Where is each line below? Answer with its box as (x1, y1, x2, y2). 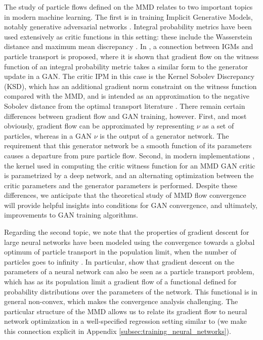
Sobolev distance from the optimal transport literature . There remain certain (4, 100, 245, 111)
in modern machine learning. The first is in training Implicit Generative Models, (4, 11, 253, 22)
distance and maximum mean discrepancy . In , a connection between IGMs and (4, 41, 253, 52)
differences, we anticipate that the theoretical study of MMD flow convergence (4, 190, 246, 200)
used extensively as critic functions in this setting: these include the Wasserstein (4, 31, 252, 41)
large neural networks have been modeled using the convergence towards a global (4, 236, 255, 247)
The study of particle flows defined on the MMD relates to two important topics (4, 2, 253, 12)
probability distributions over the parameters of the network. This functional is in (4, 286, 257, 296)
